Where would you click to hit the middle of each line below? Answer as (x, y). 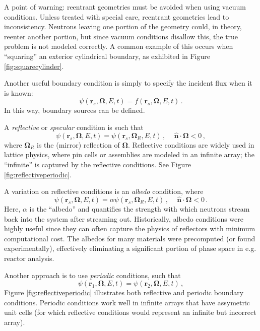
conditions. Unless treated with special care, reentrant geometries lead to (117, 16)
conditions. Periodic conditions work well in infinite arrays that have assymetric (127, 302)
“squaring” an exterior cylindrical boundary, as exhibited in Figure (107, 56)
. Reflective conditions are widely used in (191, 144)
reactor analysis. (29, 258)
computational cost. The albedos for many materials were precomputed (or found (130, 238)
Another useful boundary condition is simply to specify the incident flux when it (128, 83)
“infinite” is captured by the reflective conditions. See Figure (98, 164)
